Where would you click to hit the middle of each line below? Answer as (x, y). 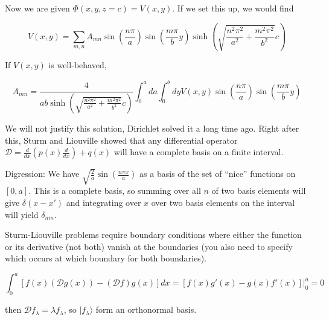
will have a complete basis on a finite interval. (199, 152)
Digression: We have (42, 174)
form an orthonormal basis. (146, 309)
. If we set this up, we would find (233, 8)
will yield (22, 214)
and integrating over (104, 202)
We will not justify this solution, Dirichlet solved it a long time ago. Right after (152, 128)
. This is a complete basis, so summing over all (115, 190)
